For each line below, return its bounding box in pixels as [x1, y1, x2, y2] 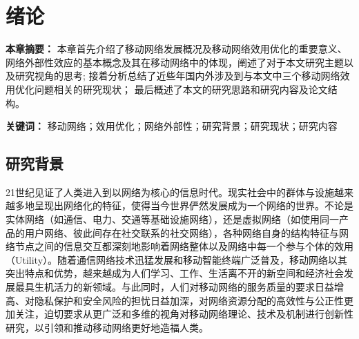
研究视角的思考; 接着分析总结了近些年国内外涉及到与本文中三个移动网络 [14, 68, 340, 83]
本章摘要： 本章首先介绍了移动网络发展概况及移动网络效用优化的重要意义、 [6, 41, 347, 56]
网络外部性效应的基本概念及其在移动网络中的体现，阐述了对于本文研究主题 [6, 55, 344, 69]
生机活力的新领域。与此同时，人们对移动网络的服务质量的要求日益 [34, 280, 334, 294]
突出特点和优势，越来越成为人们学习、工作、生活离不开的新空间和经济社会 [6, 266, 344, 280]
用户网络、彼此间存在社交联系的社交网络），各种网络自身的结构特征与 [24, 225, 339, 240]
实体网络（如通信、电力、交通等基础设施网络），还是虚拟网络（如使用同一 [6, 212, 339, 226]
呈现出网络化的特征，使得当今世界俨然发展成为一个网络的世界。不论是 [34, 198, 353, 213]
